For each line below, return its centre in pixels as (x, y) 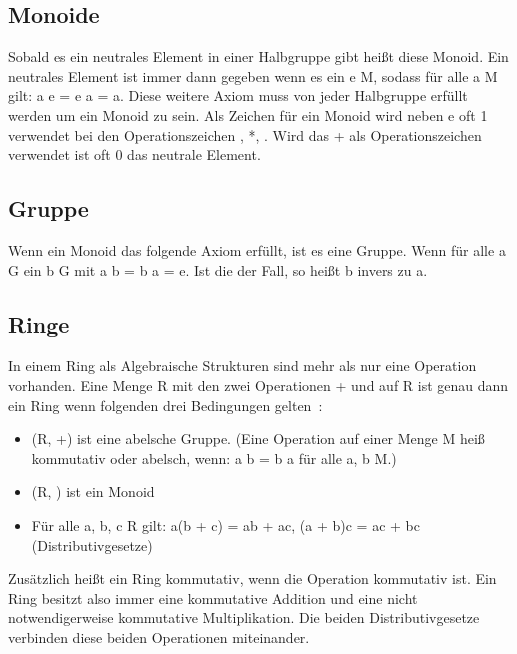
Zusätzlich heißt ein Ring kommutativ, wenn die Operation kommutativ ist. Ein (252, 578)
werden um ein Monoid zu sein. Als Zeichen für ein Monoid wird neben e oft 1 (248, 114)
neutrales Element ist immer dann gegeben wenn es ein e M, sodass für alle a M (253, 75)
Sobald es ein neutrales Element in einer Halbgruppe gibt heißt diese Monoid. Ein (258, 56)
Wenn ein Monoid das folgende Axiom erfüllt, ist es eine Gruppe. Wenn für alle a (257, 249)
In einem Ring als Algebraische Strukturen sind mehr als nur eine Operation (242, 365)
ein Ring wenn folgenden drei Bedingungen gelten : (165, 404)
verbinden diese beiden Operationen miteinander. (159, 636)
